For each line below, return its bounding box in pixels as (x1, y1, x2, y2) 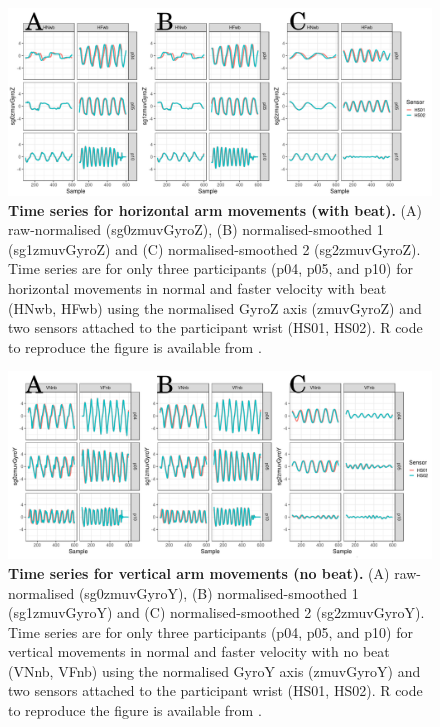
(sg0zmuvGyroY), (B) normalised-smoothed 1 (78, 582, 359, 603)
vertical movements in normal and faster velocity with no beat (8, 641, 390, 662)
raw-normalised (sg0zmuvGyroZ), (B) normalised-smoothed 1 (8, 219, 384, 240)
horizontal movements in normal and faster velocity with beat (8, 277, 387, 298)
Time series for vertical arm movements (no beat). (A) (8, 562, 390, 583)
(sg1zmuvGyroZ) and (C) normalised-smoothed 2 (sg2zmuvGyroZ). (8, 238, 421, 259)
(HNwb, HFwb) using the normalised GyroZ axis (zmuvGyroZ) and (8, 297, 422, 318)
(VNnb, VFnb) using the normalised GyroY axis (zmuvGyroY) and (8, 660, 421, 681)
